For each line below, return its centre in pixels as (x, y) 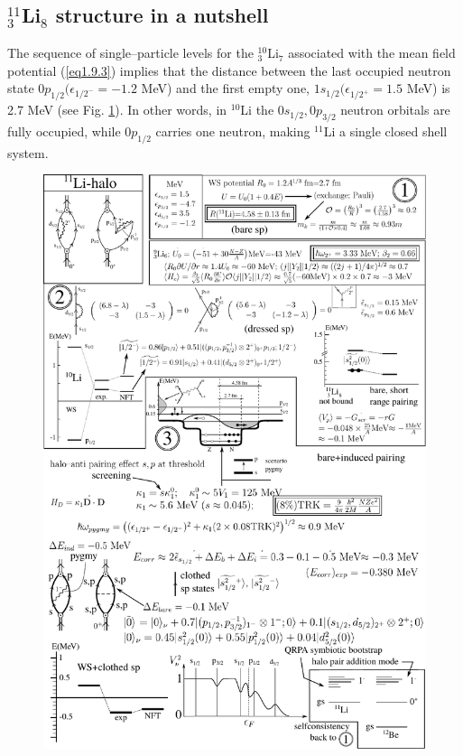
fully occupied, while (64, 131)
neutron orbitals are (395, 110)
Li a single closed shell (385, 131)
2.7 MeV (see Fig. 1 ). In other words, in (117, 110)
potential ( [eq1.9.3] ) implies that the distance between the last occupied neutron (229, 70)
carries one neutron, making (233, 131)
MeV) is (428, 88)
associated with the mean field (372, 53)
